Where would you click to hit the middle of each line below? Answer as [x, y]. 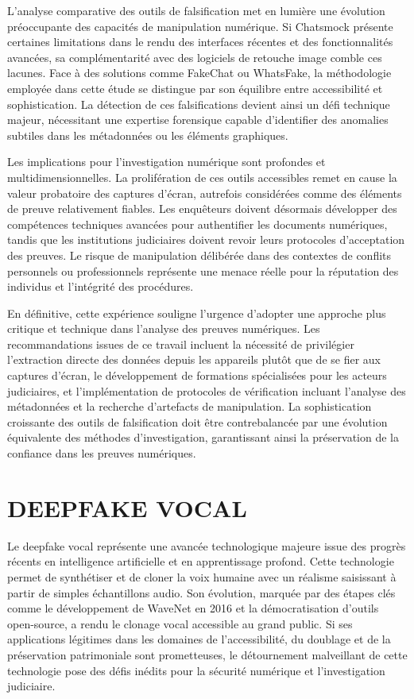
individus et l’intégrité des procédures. [101, 286]
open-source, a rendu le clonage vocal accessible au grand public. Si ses [180, 623]
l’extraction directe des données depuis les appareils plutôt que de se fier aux [194, 359]
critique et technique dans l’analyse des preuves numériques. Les [164, 328]
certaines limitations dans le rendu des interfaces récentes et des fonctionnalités [200, 42]
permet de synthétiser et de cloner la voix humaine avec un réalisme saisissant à [202, 576]
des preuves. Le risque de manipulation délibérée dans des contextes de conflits [199, 255]
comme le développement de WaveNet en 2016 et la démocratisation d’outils [193, 608]
